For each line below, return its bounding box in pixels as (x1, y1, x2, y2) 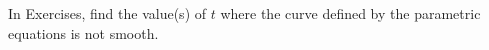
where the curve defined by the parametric (220, 3, 481, 23)
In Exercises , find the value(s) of (8, 3, 207, 23)
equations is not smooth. (8, 22, 159, 43)
